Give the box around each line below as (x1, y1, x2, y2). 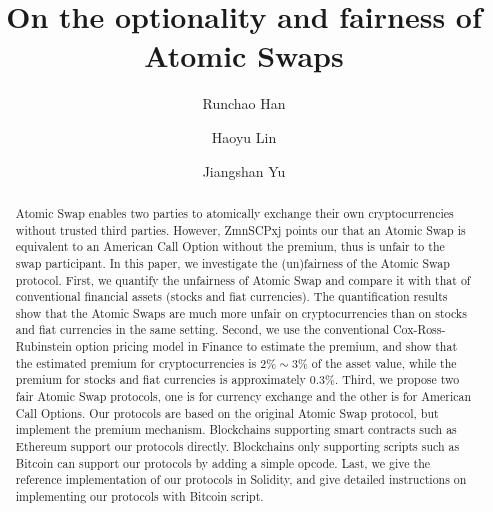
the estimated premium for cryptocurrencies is (15, 354, 257, 371)
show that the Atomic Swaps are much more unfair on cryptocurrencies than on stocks (15, 304, 467, 321)
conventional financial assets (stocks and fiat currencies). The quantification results (15, 288, 448, 305)
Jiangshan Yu (202, 160, 286, 181)
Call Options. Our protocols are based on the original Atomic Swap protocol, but (15, 404, 439, 421)
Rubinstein (15, 338, 72, 355)
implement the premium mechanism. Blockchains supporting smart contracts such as (15, 421, 457, 438)
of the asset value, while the (311, 354, 457, 371)
